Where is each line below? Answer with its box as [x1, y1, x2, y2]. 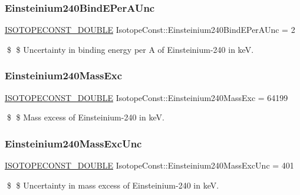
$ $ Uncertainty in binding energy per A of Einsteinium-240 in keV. [6, 43, 254, 55]
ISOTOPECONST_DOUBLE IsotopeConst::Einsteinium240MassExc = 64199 [5, 91, 288, 103]
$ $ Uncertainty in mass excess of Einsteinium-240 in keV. [6, 179, 219, 191]
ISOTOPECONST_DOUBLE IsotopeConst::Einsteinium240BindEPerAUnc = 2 [5, 23, 295, 36]
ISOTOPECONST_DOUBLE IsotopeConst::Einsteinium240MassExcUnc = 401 [5, 159, 294, 172]
